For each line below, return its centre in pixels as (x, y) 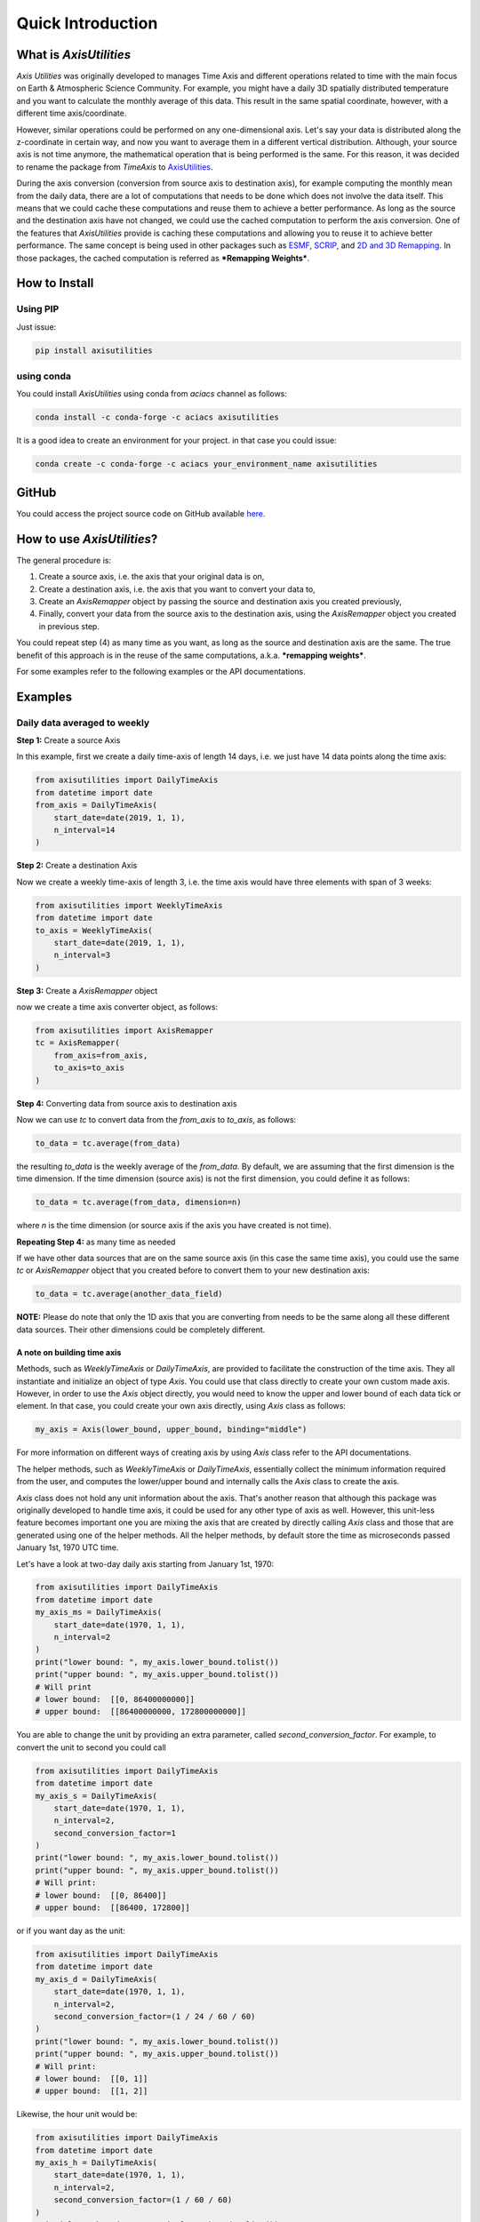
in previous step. (69, 626)
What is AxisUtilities (74, 55)
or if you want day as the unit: (71, 1931)
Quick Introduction (87, 23)
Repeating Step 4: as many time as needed (96, 1242)
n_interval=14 (84, 830)
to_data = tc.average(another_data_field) (129, 1294)
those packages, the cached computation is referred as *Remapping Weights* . (163, 258)
